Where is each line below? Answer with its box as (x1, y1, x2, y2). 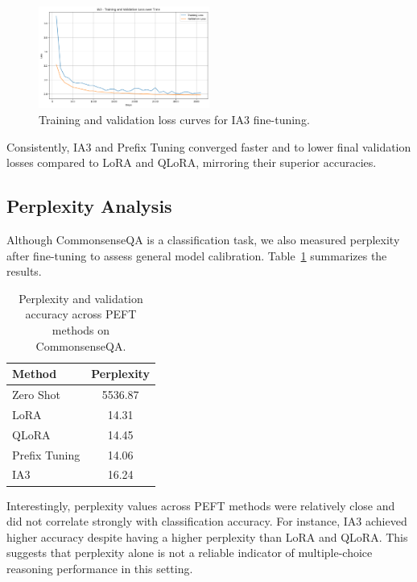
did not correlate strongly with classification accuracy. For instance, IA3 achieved (6, 513, 407, 530)
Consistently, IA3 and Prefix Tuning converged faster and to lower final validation (6, 138, 411, 155)
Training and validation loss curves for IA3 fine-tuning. (39, 111, 310, 128)
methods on (52, 322, 110, 339)
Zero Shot (12, 386, 60, 403)
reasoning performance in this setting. (6, 559, 193, 576)
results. (6, 263, 42, 280)
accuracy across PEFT (25, 306, 137, 322)
